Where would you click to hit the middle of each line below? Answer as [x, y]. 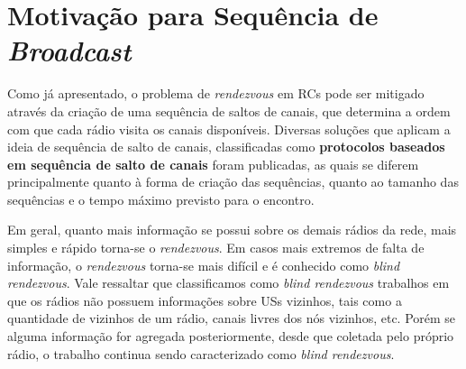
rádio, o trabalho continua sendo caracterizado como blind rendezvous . [201, 353]
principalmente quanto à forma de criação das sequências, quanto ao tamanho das [233, 182]
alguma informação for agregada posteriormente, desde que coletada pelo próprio [231, 336]
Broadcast [69, 51]
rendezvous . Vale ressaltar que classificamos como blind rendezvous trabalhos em [228, 283]
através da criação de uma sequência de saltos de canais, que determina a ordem [229, 111]
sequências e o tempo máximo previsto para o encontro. [161, 199]
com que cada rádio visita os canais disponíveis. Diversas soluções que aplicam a [229, 129]
